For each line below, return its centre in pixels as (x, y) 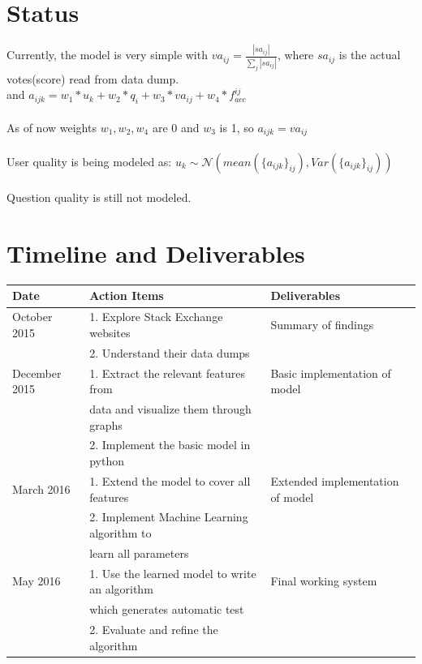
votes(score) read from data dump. (93, 78)
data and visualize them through (170, 409)
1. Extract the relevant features (167, 373)
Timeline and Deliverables (156, 253)
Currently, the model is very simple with (107, 55)
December (37, 373)
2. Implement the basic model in (170, 445)
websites (110, 332)
